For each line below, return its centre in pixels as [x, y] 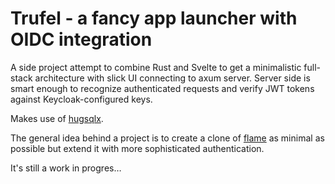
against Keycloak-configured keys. [81, 99]
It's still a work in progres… [66, 168]
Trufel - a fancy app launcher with [154, 18]
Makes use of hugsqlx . [57, 118]
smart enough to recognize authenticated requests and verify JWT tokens [162, 88]
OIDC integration [81, 39]
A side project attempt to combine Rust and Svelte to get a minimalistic [156, 67]
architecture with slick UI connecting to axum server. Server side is [172, 78]
